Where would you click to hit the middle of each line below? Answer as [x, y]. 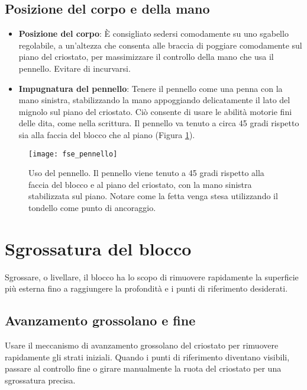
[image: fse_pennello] [73, 154]
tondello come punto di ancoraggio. [92, 207]
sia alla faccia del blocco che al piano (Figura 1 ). [107, 134]
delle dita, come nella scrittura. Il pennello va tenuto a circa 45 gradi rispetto [159, 123]
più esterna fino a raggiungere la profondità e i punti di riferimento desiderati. [146, 288]
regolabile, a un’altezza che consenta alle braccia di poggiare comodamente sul [160, 45]
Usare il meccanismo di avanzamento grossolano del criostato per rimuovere [142, 345]
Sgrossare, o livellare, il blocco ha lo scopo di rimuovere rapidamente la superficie [152, 276]
